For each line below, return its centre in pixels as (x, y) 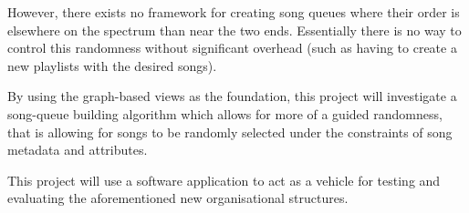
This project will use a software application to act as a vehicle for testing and (224, 180)
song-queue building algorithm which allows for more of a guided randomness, (225, 113)
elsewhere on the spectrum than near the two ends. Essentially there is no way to (234, 30)
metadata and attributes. (78, 150)
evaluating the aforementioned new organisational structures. (178, 198)
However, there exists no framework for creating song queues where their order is (234, 12)
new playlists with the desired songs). (112, 65)
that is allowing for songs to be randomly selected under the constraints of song (230, 132)
